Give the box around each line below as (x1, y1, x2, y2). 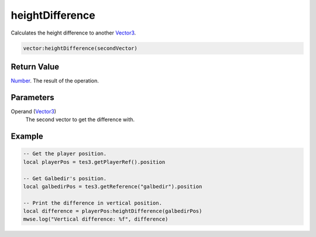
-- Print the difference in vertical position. (23, 200, 162, 206)
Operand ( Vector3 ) (11, 108, 57, 115)
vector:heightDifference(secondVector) (23, 44, 138, 51)
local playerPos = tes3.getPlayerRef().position (23, 159, 166, 165)
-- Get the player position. (23, 150, 107, 157)
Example (11, 132, 43, 142)
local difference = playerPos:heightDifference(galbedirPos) (23, 208, 202, 215)
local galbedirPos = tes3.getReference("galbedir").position (23, 183, 202, 190)
